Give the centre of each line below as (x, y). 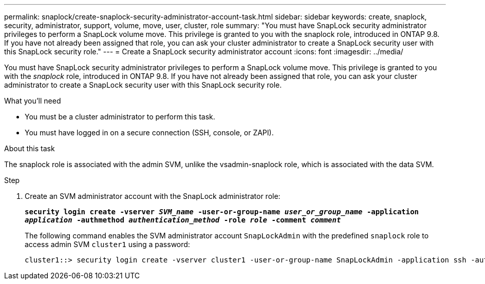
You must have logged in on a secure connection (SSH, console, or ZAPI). (149, 133)
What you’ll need (33, 101)
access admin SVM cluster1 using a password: (107, 244)
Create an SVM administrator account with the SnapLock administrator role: (153, 196)
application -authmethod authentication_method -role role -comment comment (183, 220)
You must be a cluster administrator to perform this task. (120, 117)
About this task (30, 148)
